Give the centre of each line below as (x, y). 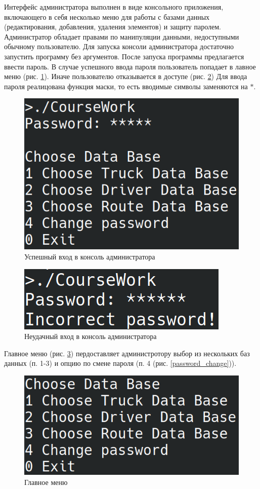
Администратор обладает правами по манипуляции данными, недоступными (122, 36)
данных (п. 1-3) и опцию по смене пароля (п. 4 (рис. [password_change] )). (120, 363)
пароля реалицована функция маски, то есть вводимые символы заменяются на (126, 86)
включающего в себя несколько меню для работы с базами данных (107, 16)
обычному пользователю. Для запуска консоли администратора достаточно (119, 46)
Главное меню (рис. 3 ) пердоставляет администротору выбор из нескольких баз (127, 353)
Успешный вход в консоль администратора (90, 256)
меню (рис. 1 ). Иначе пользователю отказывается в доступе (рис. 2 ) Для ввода (126, 76)
